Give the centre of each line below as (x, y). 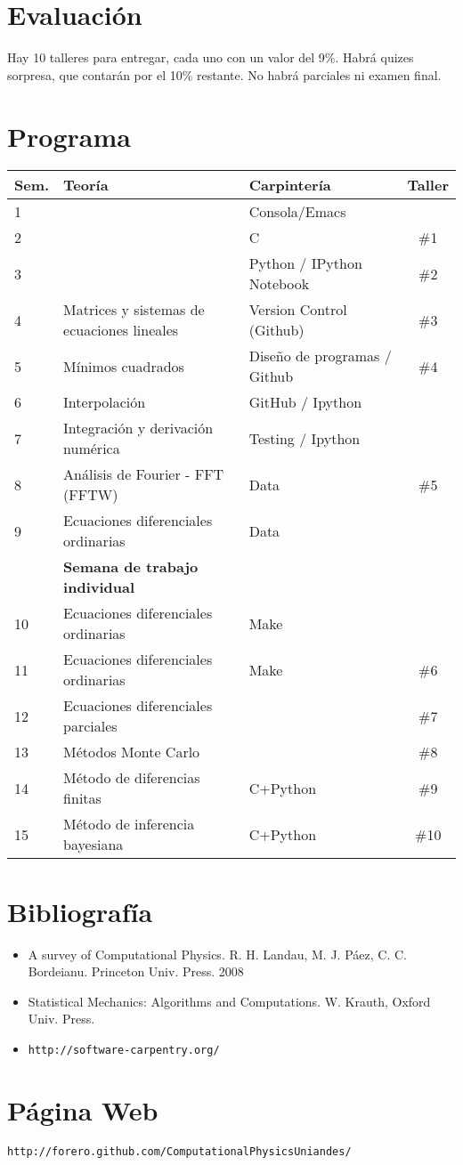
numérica (92, 449)
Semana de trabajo (131, 567)
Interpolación (105, 402)
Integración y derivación (138, 428)
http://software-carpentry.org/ (124, 1050)
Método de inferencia (129, 824)
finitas (82, 798)
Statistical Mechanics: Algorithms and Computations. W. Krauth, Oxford (229, 1001)
